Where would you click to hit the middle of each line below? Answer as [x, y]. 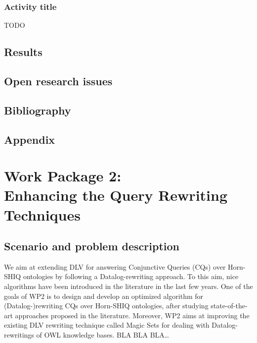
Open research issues [58, 81]
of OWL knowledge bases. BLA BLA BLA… [103, 335]
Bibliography [38, 110]
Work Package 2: [63, 176]
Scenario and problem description [92, 246]
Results [23, 52]
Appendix [30, 139]
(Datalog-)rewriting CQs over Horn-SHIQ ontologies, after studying [106, 306]
